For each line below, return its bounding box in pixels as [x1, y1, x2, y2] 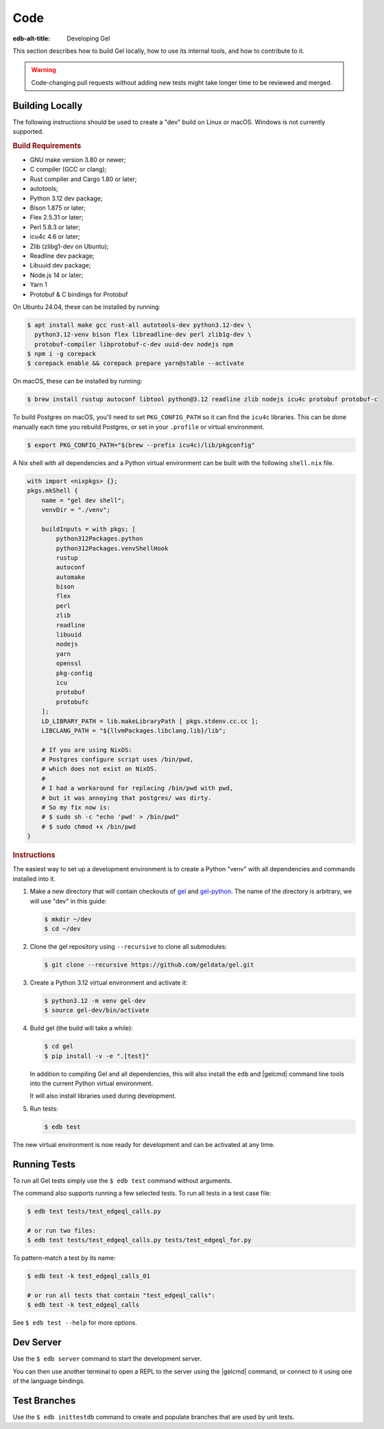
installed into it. [12, 875, 56, 883]
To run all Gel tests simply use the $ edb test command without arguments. [12, 1177, 232, 1185]
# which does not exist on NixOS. [41, 765, 158, 773]
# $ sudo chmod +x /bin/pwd [41, 823, 136, 830]
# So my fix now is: [41, 803, 111, 812]
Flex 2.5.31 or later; [29, 213, 84, 222]
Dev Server [12, 1336, 62, 1348]
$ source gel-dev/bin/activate [44, 1006, 150, 1015]
